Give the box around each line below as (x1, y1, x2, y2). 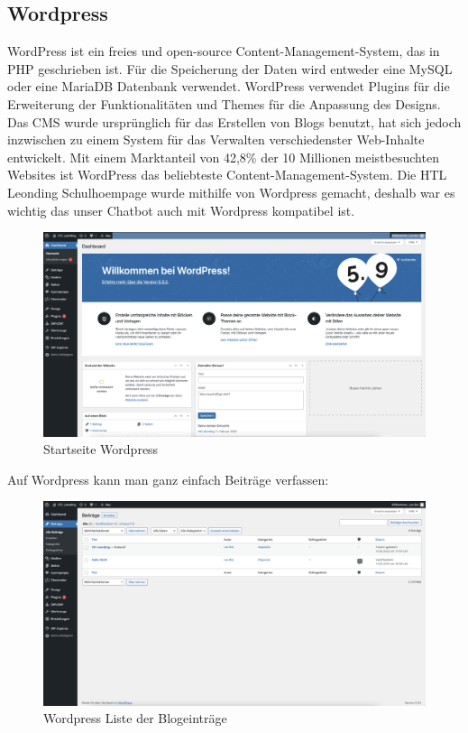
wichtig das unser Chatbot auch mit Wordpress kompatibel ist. (7, 200, 355, 219)
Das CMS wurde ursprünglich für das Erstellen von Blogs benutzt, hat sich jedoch (7, 112, 462, 131)
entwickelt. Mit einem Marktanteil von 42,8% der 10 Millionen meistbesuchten (7, 147, 439, 166)
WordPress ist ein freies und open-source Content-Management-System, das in (7, 42, 440, 60)
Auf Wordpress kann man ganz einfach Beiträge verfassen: (7, 469, 329, 488)
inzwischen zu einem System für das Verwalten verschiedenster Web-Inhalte (7, 130, 425, 149)
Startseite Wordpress (43, 440, 159, 459)
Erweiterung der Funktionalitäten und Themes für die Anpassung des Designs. (7, 94, 441, 113)
